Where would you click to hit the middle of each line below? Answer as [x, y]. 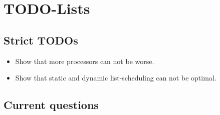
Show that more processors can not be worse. [85, 61]
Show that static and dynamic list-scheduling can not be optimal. [116, 78]
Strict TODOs [41, 40]
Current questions [51, 105]
